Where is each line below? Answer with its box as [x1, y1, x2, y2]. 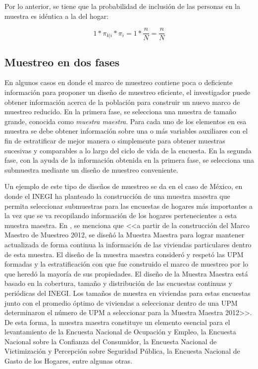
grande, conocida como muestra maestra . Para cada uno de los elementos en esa [4, 116, 247, 126]
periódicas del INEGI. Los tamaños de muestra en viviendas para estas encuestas [4, 287, 251, 298]
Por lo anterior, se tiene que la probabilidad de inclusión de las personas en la [4, 1, 241, 11]
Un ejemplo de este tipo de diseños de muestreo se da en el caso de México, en [4, 181, 243, 191]
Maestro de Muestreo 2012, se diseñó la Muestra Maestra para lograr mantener [4, 230, 245, 240]
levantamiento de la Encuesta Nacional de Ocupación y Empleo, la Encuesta [4, 326, 236, 337]
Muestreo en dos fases [4, 54, 120, 69]
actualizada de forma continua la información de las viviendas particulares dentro [4, 239, 252, 249]
